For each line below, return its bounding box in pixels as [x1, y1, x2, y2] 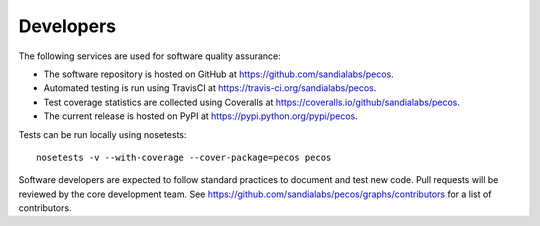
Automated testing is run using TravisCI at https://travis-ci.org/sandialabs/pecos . [43, 82, 377, 94]
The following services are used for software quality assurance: [18, 50, 282, 62]
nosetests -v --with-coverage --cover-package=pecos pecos [36, 151, 332, 163]
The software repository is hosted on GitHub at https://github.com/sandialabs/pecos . [43, 68, 394, 80]
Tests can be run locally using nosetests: [18, 128, 187, 140]
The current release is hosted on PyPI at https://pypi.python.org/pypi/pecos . [43, 110, 359, 122]
